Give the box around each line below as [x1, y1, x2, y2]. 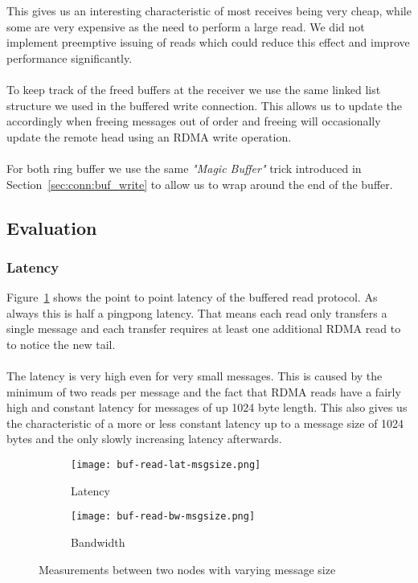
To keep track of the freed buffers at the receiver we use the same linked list [6, 80, 381, 97]
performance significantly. [6, 49, 133, 66]
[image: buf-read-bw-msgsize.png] [71, 511, 256, 523]
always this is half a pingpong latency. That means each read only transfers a [6, 304, 387, 321]
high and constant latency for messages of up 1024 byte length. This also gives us [6, 399, 408, 416]
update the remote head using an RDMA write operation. [6, 128, 292, 145]
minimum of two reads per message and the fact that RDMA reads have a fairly [6, 383, 401, 400]
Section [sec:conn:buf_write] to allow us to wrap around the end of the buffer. [6, 175, 393, 192]
